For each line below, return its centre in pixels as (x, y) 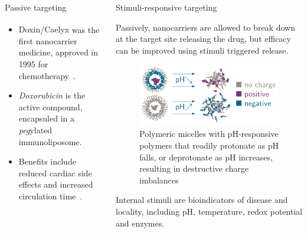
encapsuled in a (46, 118)
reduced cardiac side (55, 173)
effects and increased (56, 184)
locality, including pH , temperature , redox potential (209, 211)
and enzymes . (140, 223)
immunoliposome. (50, 141)
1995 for (33, 64)
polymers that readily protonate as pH (209, 145)
